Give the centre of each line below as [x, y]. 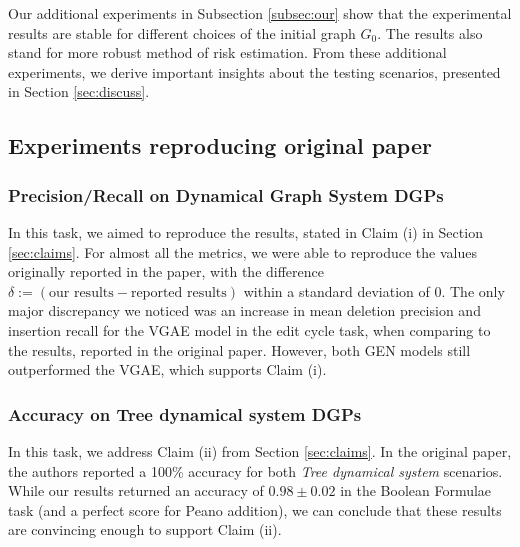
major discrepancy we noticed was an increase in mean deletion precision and [244, 310]
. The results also [430, 32]
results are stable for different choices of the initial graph [182, 32]
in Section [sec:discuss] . [79, 91]
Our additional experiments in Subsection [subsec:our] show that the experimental [260, 13]
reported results [178, 292]
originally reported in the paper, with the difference [166, 271]
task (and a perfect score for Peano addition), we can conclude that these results [255, 509]
